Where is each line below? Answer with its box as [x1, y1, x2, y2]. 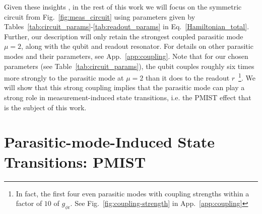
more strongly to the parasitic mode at [4, 72, 124, 83]
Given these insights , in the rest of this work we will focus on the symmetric [4, 2, 242, 12]
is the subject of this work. [4, 102, 87, 112]
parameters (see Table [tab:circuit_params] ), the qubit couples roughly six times [4, 60, 254, 71]
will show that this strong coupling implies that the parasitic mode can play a [4, 82, 245, 93]
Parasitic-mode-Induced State [4, 131, 215, 152]
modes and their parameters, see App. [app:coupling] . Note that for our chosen [4, 50, 248, 61]
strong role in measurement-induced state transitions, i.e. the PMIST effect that [4, 92, 251, 102]
